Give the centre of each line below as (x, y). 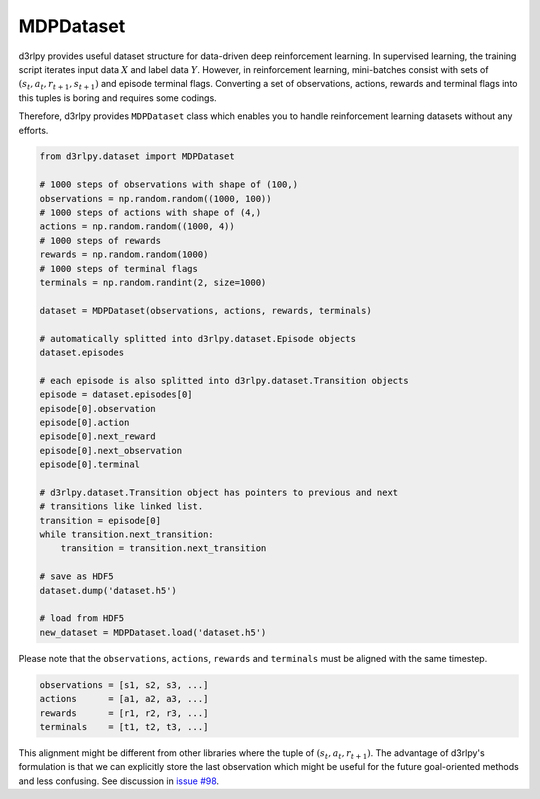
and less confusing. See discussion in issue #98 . (119, 781)
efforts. (33, 130)
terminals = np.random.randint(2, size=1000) (153, 282)
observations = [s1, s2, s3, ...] (124, 684)
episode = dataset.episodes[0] (116, 394)
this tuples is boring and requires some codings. (117, 97)
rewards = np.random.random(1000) (124, 254)
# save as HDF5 (76, 576)
